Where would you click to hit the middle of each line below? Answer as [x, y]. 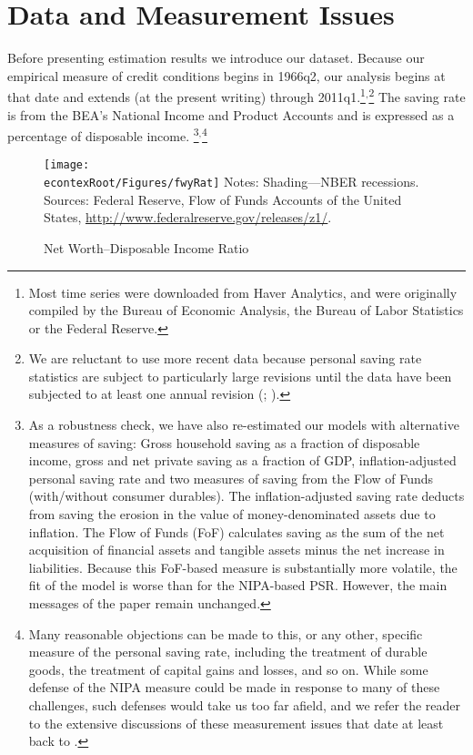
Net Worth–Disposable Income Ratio [146, 247]
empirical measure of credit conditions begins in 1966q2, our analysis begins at [226, 75]
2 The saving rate [417, 95]
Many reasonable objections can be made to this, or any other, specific [226, 633]
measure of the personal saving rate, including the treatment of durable [228, 652]
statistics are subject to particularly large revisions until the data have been [240, 376]
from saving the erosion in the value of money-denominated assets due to [232, 514]
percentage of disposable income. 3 [103, 134]
